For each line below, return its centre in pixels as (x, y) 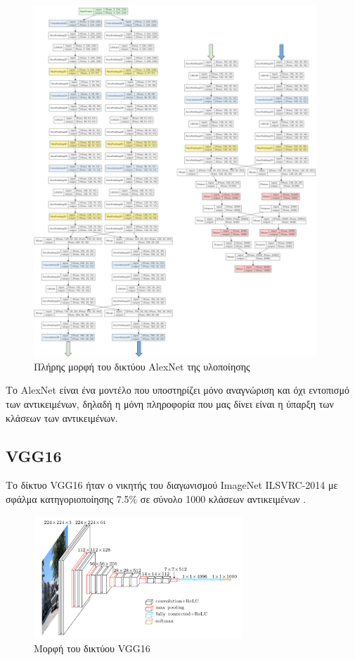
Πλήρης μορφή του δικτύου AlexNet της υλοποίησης (142, 366)
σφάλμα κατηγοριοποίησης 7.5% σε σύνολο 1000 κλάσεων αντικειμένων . (156, 498)
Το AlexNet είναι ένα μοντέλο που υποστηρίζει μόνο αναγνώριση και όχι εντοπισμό (177, 390)
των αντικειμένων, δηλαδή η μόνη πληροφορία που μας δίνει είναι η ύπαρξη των (170, 403)
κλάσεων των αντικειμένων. (62, 417)
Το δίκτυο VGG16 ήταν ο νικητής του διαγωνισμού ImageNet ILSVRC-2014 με (172, 485)
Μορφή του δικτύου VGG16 (92, 648)
